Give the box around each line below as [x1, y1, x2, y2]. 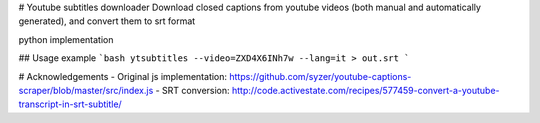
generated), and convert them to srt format [18, 15, 196, 27]
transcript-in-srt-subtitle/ [18, 98, 122, 110]
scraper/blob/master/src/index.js [18, 84, 154, 96]
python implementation [18, 33, 114, 45]
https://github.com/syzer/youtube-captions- [228, 70, 412, 82]
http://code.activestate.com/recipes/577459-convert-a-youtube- [231, 84, 500, 96]
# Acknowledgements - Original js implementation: [18, 70, 228, 82]
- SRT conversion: [155, 84, 230, 96]
